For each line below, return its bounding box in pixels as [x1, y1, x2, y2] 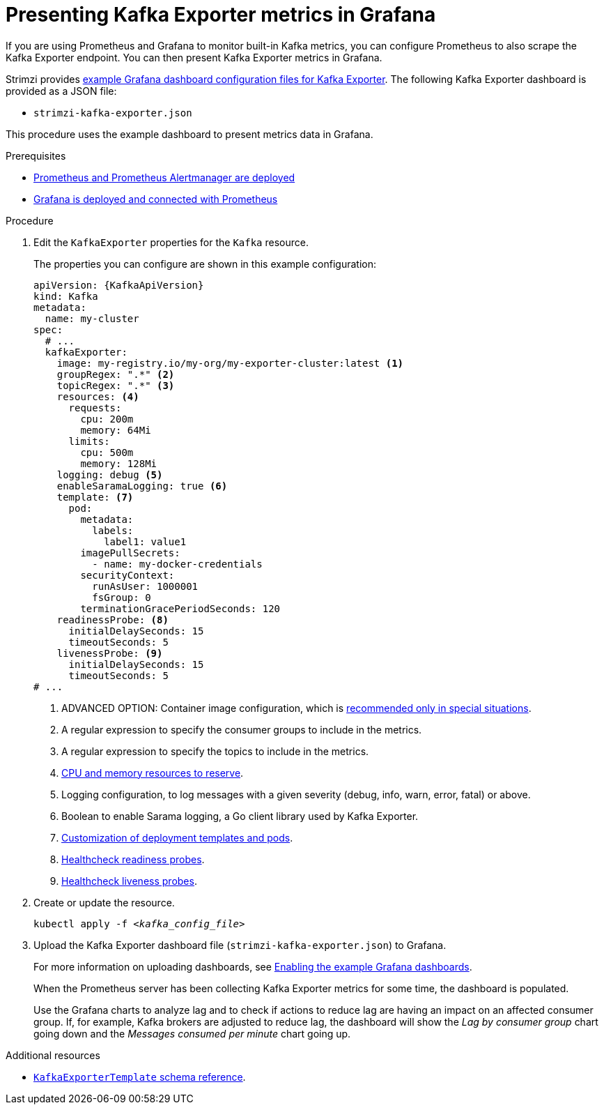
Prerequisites [6, 149, 66, 162]
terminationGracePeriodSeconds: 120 [80, 602, 281, 614]
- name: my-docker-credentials [92, 558, 263, 570]
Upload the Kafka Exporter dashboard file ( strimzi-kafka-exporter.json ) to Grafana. [33, 938, 447, 951]
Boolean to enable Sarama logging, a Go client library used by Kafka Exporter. [61, 809, 419, 822]
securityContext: [80, 569, 175, 581]
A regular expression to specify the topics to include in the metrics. [61, 745, 369, 757]
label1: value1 [104, 535, 187, 547]
